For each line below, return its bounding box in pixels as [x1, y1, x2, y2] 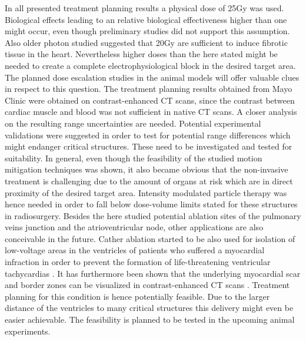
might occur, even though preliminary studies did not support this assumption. [5, 25, 290, 37]
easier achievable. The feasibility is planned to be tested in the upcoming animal [5, 313, 295, 326]
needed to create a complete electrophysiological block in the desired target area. [5, 59, 296, 71]
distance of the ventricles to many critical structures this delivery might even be [5, 302, 294, 314]
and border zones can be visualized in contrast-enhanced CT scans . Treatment [5, 279, 290, 291]
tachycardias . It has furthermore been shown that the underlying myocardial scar [5, 267, 301, 279]
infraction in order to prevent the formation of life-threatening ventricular [5, 256, 271, 268]
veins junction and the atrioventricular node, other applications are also [5, 221, 264, 233]
